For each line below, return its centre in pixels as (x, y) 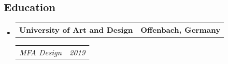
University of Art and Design (76, 30)
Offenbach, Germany (180, 30)
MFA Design (40, 52)
